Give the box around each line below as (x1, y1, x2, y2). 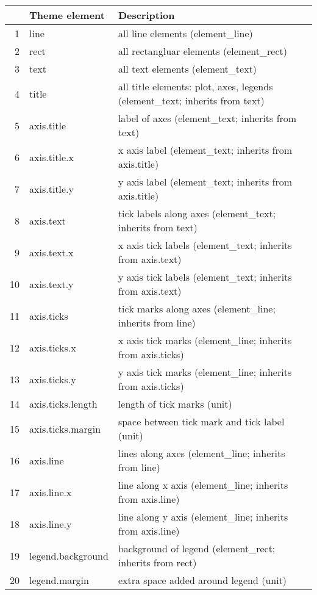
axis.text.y (29, 276, 74, 291)
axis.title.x (29, 150, 74, 164)
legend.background (29, 548, 109, 563)
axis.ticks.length (29, 397, 98, 411)
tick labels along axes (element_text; (118, 206, 276, 220)
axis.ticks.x (29, 340, 76, 355)
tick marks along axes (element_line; (118, 301, 276, 316)
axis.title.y (29, 181, 74, 196)
